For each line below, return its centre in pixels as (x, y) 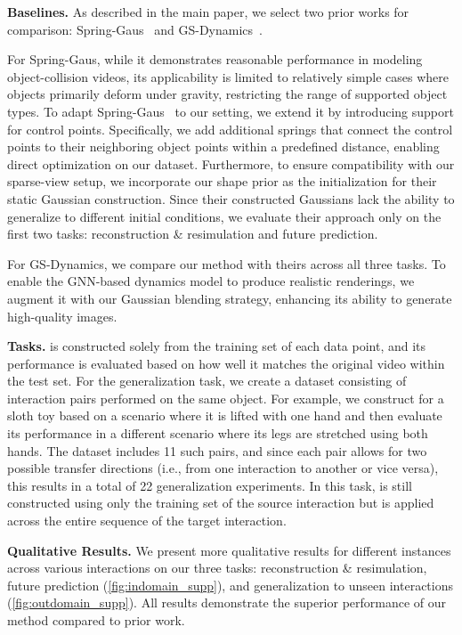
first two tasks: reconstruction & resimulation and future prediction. (193, 234)
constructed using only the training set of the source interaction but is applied (221, 503)
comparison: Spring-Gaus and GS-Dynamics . (135, 29)
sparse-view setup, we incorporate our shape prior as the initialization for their (222, 181)
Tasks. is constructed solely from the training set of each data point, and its (217, 346)
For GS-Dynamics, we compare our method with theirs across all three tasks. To (227, 263)
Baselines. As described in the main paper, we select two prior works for (208, 12)
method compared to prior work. (96, 620)
